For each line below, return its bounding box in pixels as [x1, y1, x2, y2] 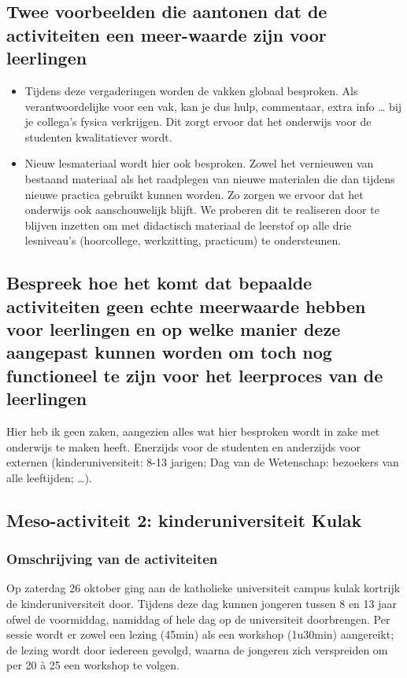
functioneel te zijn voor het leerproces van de [6, 363, 383, 387]
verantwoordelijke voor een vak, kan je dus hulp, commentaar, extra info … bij [24, 98, 402, 114]
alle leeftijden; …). [6, 469, 92, 485]
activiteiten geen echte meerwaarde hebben [6, 293, 366, 318]
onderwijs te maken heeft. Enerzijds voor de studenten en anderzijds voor [6, 438, 361, 455]
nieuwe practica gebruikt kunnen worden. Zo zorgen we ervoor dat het [24, 186, 364, 202]
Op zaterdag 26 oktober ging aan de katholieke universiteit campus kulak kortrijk [6, 580, 401, 596]
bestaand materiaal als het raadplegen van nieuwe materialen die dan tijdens [24, 170, 395, 186]
